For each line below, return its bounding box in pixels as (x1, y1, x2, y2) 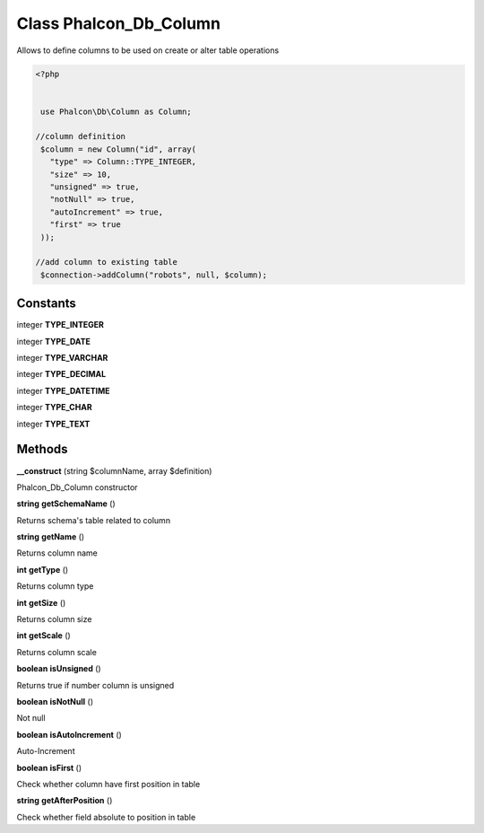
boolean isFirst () (16, 762, 82, 773)
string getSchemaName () (16, 498, 116, 509)
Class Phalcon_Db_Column (16, 13, 221, 33)
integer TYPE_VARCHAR (16, 353, 108, 364)
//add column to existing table (35, 257, 178, 267)
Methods (16, 442, 68, 457)
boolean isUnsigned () (16, 663, 102, 674)
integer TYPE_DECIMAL (16, 369, 107, 380)
